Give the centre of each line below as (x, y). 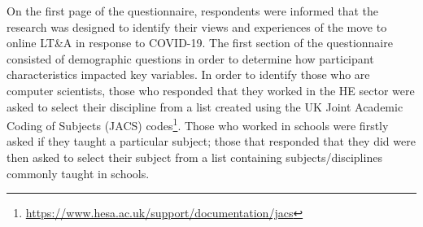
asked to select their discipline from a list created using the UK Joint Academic (205, 106)
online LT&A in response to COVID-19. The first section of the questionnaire (200, 43)
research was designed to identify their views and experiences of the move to (197, 26)
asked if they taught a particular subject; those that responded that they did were (211, 141)
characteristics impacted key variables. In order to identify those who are (188, 74)
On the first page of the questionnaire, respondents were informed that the (193, 11)
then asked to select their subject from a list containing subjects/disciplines (194, 157)
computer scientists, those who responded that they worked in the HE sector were (211, 90)
